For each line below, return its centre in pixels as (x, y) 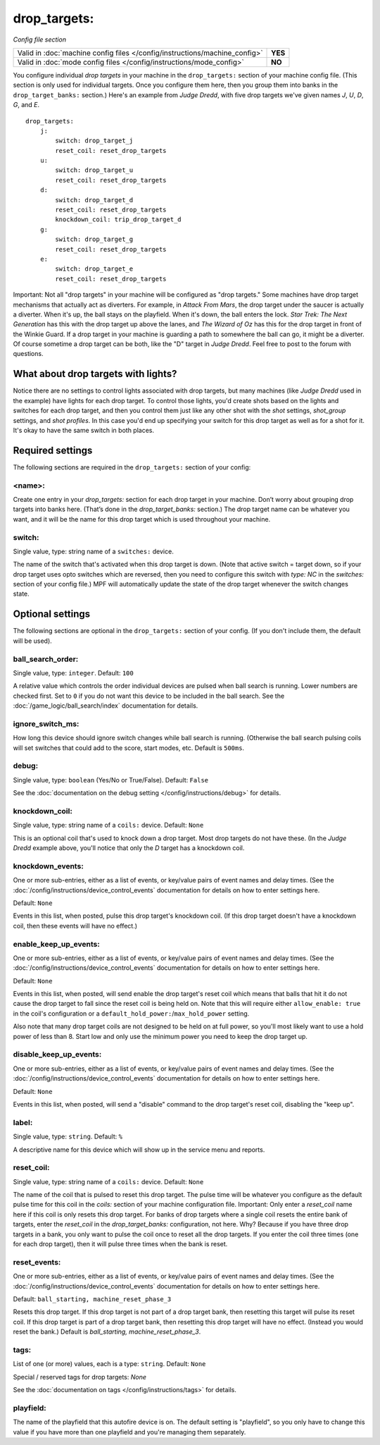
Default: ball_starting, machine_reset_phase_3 (92, 1299)
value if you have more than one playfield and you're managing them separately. (129, 1432)
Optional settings (52, 614)
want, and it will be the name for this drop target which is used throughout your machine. (142, 519)
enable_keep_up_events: (56, 944)
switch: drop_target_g (94, 239)
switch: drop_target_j (94, 141)
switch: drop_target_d (94, 200)
